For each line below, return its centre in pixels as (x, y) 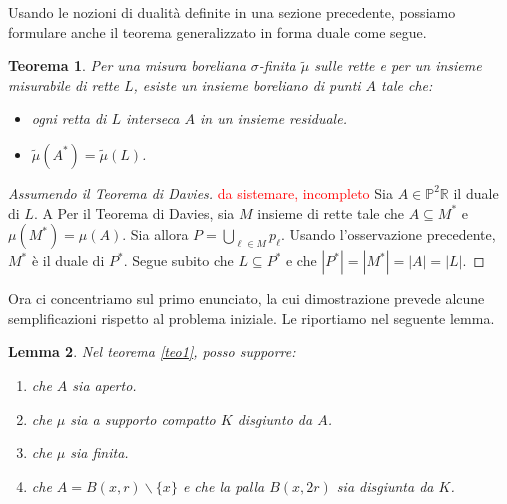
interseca (152, 118)
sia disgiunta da (385, 485)
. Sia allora (155, 234)
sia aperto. (104, 384)
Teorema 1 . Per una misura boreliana (127, 65)
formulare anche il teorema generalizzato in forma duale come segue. (217, 31)
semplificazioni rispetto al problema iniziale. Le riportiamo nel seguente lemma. (251, 317)
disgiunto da (275, 418)
